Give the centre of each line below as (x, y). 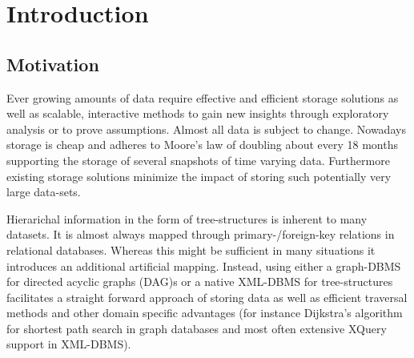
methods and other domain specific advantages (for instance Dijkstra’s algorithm (205, 313)
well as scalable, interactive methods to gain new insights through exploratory (198, 113)
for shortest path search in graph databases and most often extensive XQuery (197, 328)
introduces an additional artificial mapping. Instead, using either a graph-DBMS (204, 265)
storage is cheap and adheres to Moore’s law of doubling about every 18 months (202, 145)
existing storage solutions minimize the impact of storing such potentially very (199, 176)
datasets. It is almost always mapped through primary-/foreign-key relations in (201, 234)
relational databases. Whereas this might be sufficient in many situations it (191, 249)
